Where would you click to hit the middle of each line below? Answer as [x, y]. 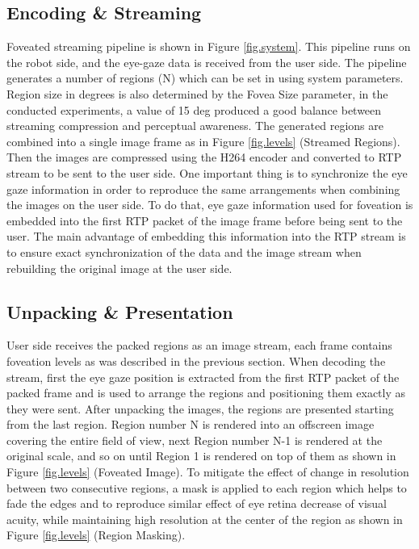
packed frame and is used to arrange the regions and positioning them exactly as [206, 393]
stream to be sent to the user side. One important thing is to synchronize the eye [207, 172]
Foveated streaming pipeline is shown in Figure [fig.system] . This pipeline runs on [209, 46]
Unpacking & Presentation [120, 311]
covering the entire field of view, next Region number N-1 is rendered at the [195, 440]
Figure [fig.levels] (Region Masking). [96, 535]
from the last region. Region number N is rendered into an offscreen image [191, 424]
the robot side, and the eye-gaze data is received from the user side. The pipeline [207, 62]
